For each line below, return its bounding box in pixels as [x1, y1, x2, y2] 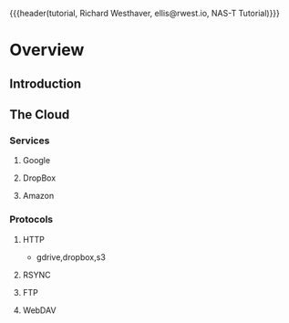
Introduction [9, 76, 82, 91]
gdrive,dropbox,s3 [36, 251, 107, 263]
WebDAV [22, 305, 57, 316]
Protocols [9, 214, 54, 226]
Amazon [22, 191, 55, 202]
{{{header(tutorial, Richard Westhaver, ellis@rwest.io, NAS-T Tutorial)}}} [9, 8, 281, 18]
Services [9, 134, 50, 147]
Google [22, 155, 51, 166]
